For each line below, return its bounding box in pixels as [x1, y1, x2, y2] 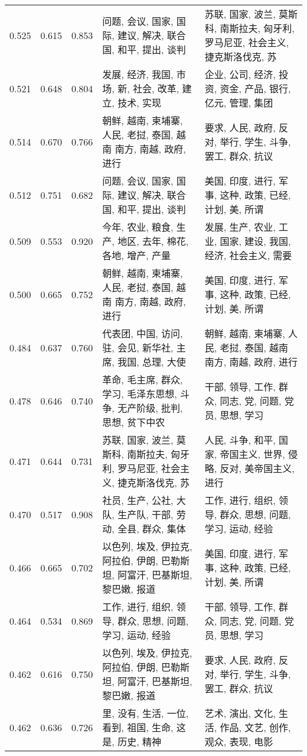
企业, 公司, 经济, [204, 67, 276, 81]
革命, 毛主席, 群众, [102, 373, 183, 386]
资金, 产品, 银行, [220, 82, 291, 95]
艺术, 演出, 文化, [204, 706, 276, 720]
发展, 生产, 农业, [204, 220, 276, 234]
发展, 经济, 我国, [102, 67, 174, 81]
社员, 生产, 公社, [102, 493, 174, 507]
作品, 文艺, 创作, [220, 721, 291, 734]
